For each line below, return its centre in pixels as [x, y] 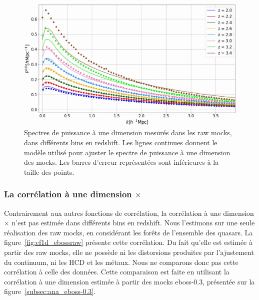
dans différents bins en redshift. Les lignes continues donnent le [121, 142]
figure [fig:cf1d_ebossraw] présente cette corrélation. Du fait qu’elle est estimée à [128, 242]
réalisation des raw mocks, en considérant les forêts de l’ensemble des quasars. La [128, 232]
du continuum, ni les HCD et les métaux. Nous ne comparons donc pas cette [121, 262]
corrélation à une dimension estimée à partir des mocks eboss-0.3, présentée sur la [129, 281]
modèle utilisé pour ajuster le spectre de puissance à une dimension [127, 152]
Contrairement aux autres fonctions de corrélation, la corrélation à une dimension [129, 213]
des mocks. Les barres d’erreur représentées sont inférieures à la [121, 162]
